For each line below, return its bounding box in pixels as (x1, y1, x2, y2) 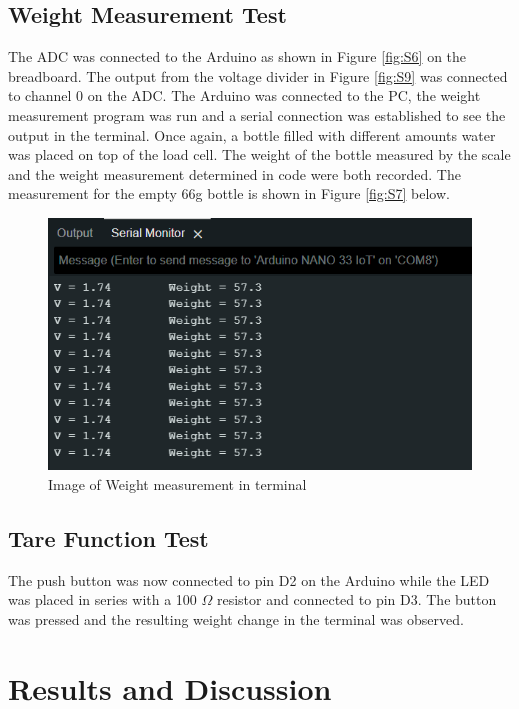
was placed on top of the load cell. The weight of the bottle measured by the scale (8, 144, 511, 165)
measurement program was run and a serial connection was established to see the (8, 104, 506, 125)
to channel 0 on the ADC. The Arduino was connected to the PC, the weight (8, 85, 481, 106)
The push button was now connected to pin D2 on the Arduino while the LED (8, 569, 490, 590)
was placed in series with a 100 (8, 589, 197, 610)
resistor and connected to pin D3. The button (216, 589, 497, 610)
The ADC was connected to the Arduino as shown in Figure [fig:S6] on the (8, 46, 467, 67)
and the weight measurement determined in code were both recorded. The (8, 163, 461, 184)
